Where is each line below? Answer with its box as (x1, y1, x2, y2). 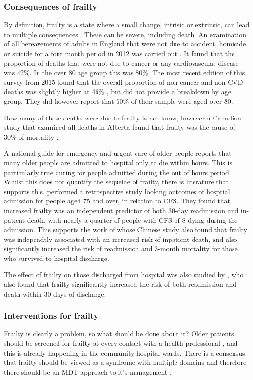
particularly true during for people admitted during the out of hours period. (4, 167, 231, 177)
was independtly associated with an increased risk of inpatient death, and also (4, 234, 237, 244)
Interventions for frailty (4, 309, 98, 321)
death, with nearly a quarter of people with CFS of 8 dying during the (27, 215, 238, 225)
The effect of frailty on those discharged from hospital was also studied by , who (4, 269, 244, 280)
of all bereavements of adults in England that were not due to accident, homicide (4, 39, 246, 49)
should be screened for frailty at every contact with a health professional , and (4, 338, 238, 348)
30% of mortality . (4, 131, 58, 141)
